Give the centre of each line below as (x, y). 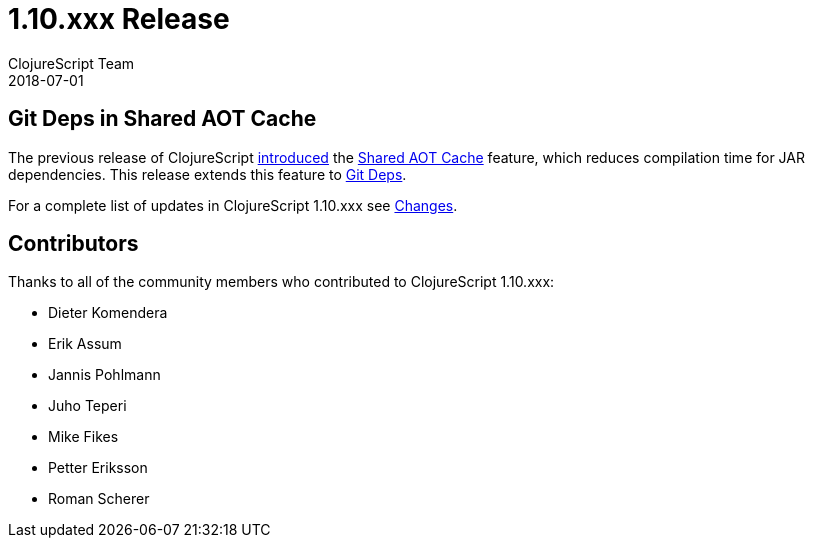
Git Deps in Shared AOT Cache (162, 119)
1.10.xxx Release (119, 19)
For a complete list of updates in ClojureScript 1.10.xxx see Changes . (233, 205)
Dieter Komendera (108, 313)
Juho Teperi (87, 406)
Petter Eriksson (98, 468)
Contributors (73, 244)
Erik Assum (85, 344)
